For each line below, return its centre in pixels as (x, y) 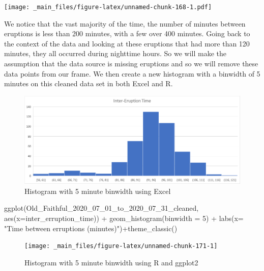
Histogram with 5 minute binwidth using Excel (98, 191)
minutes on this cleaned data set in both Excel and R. (89, 83)
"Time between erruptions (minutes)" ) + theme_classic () (91, 228)
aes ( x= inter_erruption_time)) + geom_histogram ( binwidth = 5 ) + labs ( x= (124, 218)
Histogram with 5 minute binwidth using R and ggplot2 (111, 262)
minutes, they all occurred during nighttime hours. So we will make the (115, 53)
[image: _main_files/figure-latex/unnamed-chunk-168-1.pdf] (108, 7)
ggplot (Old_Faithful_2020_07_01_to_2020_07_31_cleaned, (101, 208)
